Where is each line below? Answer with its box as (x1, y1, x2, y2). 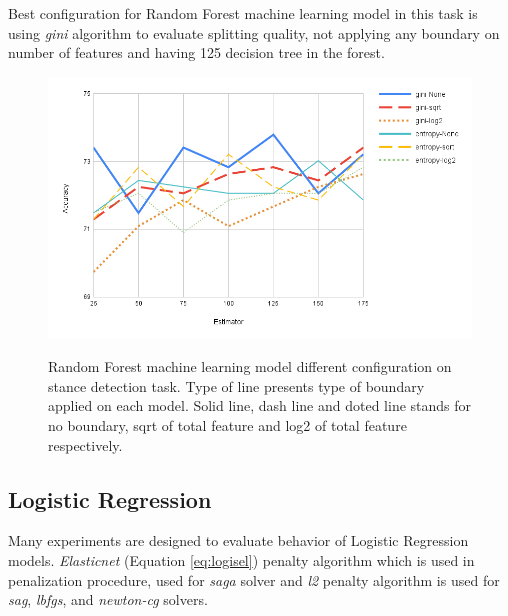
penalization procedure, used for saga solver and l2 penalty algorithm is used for (8, 569, 500, 590)
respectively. (48, 434, 123, 455)
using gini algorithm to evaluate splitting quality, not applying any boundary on (8, 22, 500, 43)
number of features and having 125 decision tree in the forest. (8, 42, 385, 63)
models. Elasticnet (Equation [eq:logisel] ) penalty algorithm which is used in (8, 550, 475, 571)
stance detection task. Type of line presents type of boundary (48, 375, 425, 396)
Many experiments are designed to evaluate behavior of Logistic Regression (8, 530, 469, 551)
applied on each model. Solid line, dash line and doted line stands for (48, 395, 472, 416)
